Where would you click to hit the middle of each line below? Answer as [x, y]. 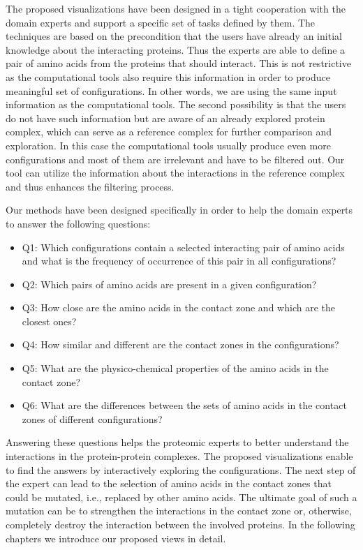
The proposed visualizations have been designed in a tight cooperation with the [176, 8]
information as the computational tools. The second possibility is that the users [176, 104]
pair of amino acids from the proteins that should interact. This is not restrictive [178, 63]
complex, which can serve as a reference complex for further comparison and [169, 132]
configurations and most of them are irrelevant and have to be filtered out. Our [175, 159]
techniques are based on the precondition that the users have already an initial [174, 36]
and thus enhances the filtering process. [90, 186]
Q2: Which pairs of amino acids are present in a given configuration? [169, 284]
